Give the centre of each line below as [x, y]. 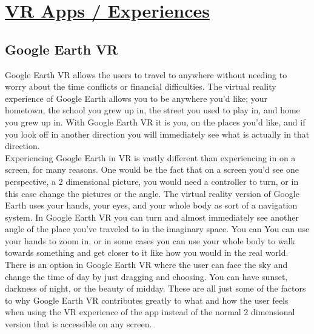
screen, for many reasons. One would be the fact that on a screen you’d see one [152, 169]
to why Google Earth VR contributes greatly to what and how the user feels [147, 300]
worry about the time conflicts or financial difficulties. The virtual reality [141, 86]
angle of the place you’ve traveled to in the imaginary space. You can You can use [157, 229]
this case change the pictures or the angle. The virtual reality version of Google [152, 193]
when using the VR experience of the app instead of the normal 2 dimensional [150, 312]
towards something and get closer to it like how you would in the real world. [147, 252]
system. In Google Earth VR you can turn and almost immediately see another [152, 217]
